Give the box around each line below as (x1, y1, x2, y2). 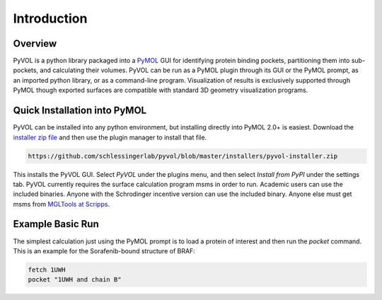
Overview (13, 37, 57, 50)
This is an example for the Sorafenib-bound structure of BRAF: (13, 246, 196, 255)
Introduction (13, 11, 88, 26)
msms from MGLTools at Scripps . (13, 200, 110, 208)
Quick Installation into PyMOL (13, 105, 147, 117)
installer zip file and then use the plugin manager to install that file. (13, 133, 207, 142)
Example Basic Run (13, 218, 99, 230)
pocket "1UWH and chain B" (28, 276, 122, 284)
